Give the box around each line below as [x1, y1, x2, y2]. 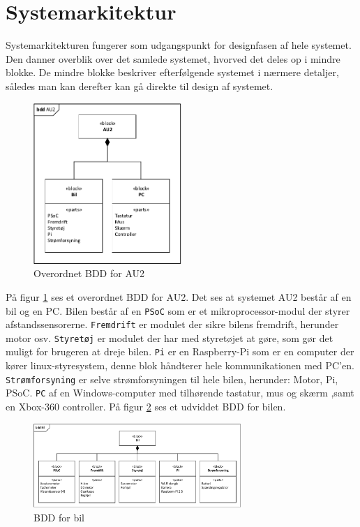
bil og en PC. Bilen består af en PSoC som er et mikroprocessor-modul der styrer [6, 303, 350, 318]
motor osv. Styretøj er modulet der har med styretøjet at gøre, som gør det [6, 330, 333, 345]
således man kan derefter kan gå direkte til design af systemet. [6, 78, 273, 93]
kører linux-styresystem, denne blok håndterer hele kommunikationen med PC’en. [6, 358, 354, 373]
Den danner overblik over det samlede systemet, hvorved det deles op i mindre [6, 51, 340, 66]
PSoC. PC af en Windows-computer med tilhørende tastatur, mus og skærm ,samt [6, 385, 354, 400]
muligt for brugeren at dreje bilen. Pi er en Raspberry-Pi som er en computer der [6, 344, 354, 359]
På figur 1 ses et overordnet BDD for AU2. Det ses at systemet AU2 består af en [6, 289, 352, 304]
